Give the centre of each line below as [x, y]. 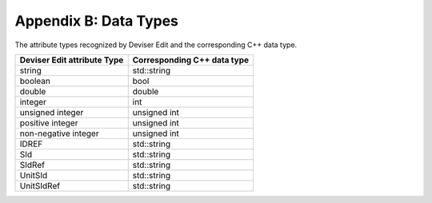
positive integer [49, 122]
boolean [35, 81]
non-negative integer [59, 133]
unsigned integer [52, 112]
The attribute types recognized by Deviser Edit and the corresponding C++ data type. [156, 45]
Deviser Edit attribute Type [72, 60]
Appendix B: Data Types [97, 21]
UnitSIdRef [40, 185]
